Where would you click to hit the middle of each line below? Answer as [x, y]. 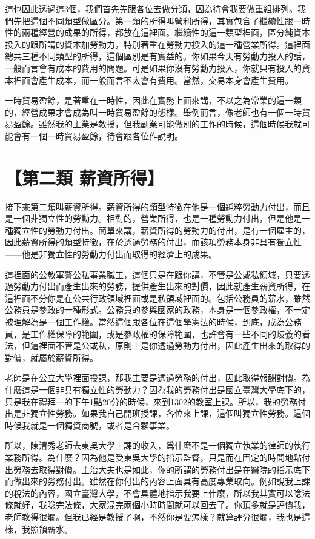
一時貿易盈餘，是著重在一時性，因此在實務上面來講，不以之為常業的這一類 [153, 100]
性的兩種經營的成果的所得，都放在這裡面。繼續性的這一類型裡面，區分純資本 [157, 32]
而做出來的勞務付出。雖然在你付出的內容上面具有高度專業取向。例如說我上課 [157, 481]
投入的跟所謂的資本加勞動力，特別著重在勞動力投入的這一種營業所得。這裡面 [157, 44]
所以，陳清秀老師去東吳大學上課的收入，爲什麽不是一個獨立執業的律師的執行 [157, 445]
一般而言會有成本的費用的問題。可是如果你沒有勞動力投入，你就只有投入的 [153, 68]
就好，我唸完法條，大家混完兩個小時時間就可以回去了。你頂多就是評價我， [161, 505]
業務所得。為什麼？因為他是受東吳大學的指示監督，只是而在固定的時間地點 [153, 457]
